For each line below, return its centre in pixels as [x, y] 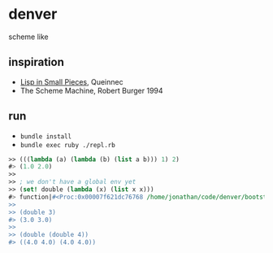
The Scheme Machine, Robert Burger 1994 [92, 90]
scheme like [28, 37]
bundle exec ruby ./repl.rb [67, 145]
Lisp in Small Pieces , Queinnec [71, 81]
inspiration [37, 62]
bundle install [46, 136]
